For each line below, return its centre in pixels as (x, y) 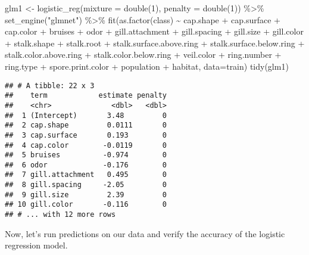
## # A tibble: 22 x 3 (50, 85)
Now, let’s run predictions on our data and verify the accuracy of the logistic (145, 233)
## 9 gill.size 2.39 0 (86, 195)
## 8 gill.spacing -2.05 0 (86, 185)
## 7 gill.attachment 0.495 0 (86, 175)
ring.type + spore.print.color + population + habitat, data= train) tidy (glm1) (147, 66)
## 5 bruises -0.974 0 (86, 155)
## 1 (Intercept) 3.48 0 (86, 115)
